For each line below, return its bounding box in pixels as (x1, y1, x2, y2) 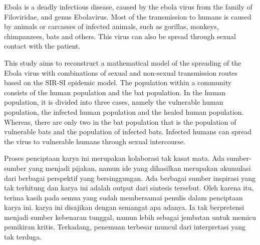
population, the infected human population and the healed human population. (4, 106, 244, 117)
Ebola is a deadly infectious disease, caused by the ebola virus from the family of (4, 2, 252, 12)
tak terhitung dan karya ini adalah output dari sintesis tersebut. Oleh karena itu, (4, 182, 254, 193)
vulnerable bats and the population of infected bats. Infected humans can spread (4, 126, 251, 137)
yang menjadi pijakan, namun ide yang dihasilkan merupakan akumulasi (29, 162, 251, 173)
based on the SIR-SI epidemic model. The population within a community (4, 77, 232, 88)
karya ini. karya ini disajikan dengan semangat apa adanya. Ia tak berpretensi (4, 202, 244, 212)
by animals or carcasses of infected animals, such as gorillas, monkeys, (4, 21, 219, 32)
